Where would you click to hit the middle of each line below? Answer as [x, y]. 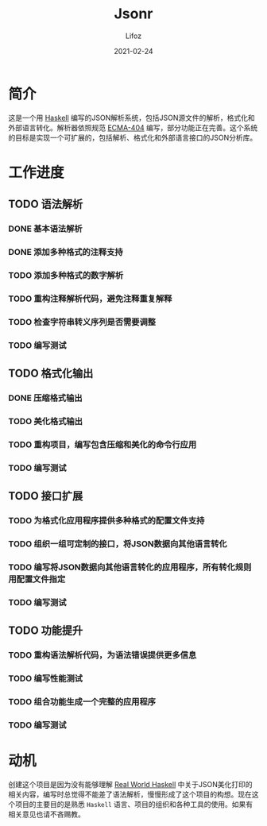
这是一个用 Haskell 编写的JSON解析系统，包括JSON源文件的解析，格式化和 [132, 118]
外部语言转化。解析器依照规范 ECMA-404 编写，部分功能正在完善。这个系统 [133, 127]
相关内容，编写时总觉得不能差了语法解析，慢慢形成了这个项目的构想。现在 [130, 794]
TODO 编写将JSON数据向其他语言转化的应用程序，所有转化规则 [130, 567]
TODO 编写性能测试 [46, 678]
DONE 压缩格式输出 [45, 398]
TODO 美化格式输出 [46, 422]
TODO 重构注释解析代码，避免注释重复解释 [90, 299]
